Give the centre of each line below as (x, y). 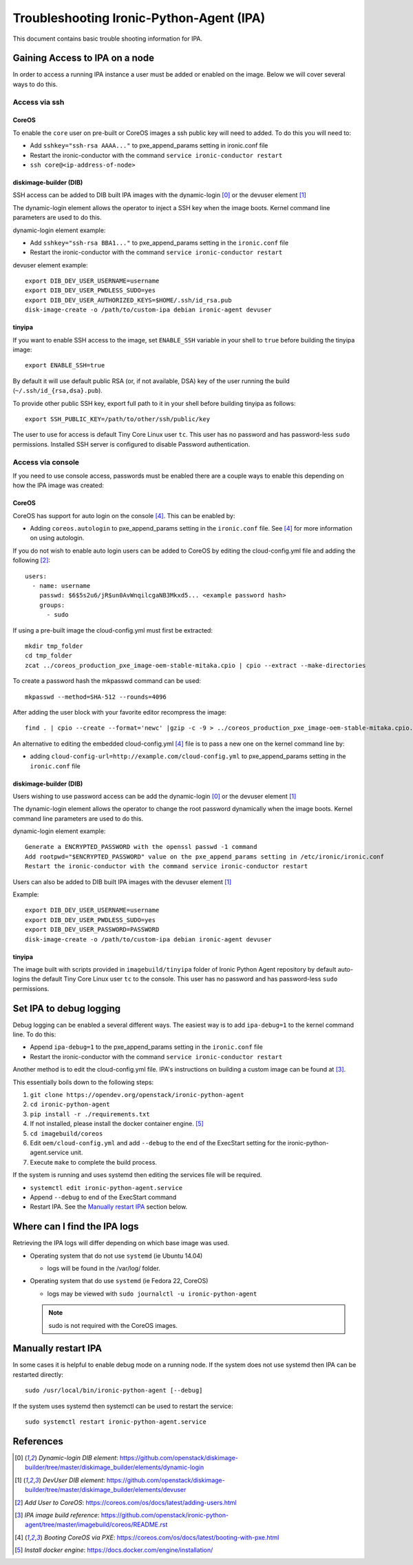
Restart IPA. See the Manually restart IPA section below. (109, 1207)
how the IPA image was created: (59, 485)
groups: (52, 605)
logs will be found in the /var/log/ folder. (104, 1268)
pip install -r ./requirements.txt (90, 1114)
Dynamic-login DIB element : (78, 1457)
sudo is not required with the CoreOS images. (113, 1325)
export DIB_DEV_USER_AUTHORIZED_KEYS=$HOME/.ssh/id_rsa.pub (128, 300)
